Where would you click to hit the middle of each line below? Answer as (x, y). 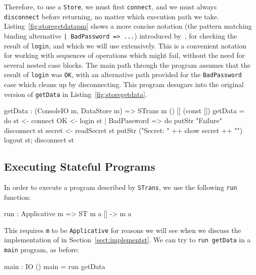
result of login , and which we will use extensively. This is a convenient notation (125, 45)
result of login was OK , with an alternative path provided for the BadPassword (123, 74)
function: (18, 197)
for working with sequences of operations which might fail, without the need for (125, 55)
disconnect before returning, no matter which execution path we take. (111, 16)
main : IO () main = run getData (55, 266)
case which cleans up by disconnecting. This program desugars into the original (124, 84)
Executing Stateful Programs (80, 166)
